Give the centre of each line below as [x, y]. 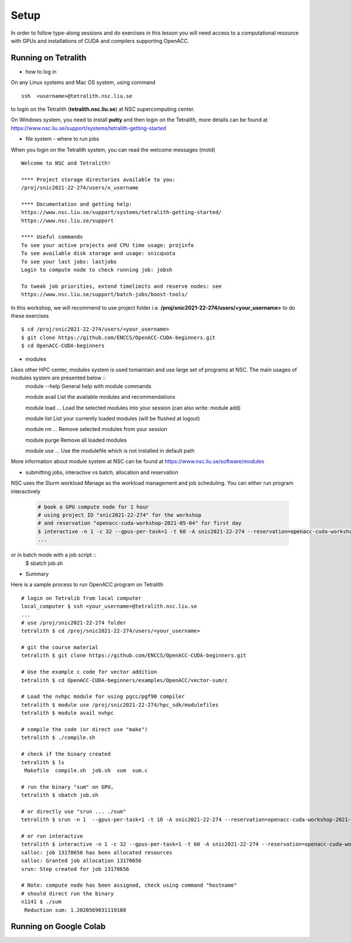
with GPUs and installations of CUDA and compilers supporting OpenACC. [100, 40]
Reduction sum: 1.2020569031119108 [75, 910]
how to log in [41, 72]
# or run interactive [52, 836]
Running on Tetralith [49, 58]
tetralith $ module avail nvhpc [68, 713]
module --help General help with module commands [88, 386]
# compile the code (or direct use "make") [85, 729]
